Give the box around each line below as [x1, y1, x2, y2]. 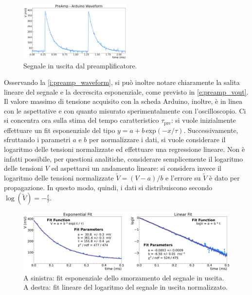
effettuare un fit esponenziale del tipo [4, 125, 115, 135]
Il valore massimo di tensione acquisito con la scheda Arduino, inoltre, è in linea [4, 96, 243, 106]
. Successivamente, [183, 125, 238, 135]
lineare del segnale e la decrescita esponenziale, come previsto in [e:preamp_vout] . [4, 86, 249, 97]
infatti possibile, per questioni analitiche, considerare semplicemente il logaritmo [4, 153, 243, 164]
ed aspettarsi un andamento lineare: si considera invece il [51, 163, 221, 173]
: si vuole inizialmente [171, 115, 236, 125]
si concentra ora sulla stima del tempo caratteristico [4, 115, 159, 125]
